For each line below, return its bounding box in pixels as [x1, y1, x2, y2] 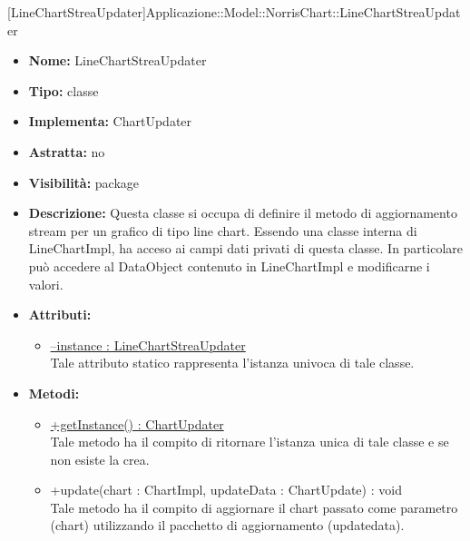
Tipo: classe [28, 81, 99, 100]
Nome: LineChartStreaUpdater [28, 51, 207, 70]
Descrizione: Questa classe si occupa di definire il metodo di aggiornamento [28, 203, 457, 222]
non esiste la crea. [50, 449, 150, 468]
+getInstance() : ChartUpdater [50, 414, 224, 433]
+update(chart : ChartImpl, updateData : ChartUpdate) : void [50, 480, 402, 499]
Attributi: [28, 305, 92, 324]
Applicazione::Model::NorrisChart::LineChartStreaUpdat [145, 3, 461, 21]
